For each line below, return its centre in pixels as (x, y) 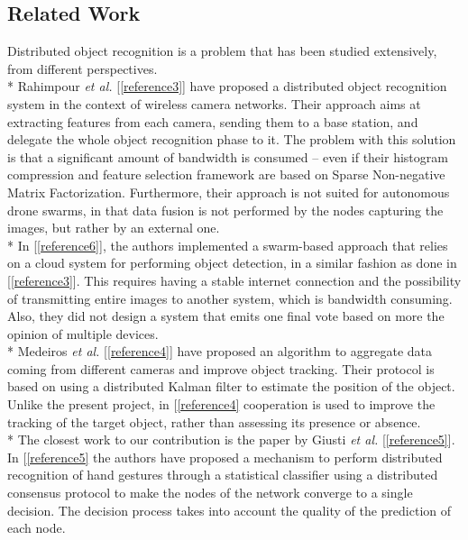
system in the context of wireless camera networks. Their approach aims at (214, 103)
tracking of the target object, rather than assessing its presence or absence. (214, 421)
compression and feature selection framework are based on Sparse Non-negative (226, 174)
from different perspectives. (83, 68)
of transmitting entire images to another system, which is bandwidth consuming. (230, 298)
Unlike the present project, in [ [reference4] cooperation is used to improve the (221, 404)
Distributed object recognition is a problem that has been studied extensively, (222, 51)
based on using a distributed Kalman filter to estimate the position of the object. (231, 386)
